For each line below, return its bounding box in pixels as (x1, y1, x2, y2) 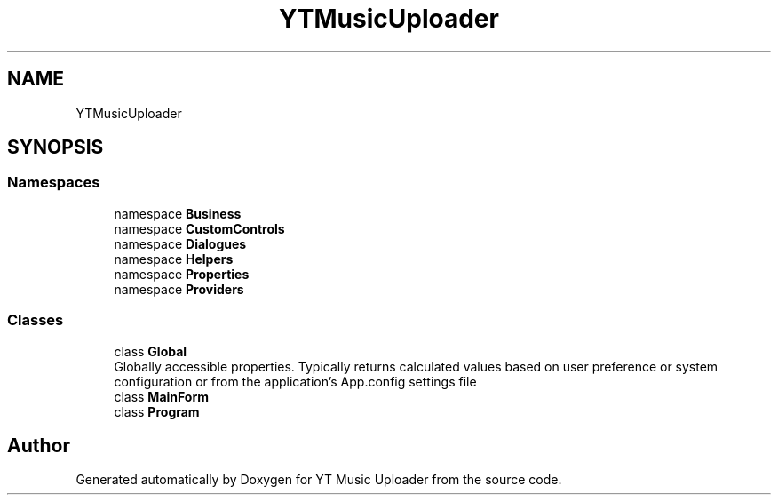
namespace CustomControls (114, 220, 285, 236)
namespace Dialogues (114, 235, 247, 251)
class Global (114, 343, 187, 359)
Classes (7, 311, 64, 330)
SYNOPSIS (7, 136, 104, 159)
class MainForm (114, 388, 210, 404)
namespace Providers (114, 281, 244, 297)
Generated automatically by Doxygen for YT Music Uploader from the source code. (75, 472, 562, 488)
